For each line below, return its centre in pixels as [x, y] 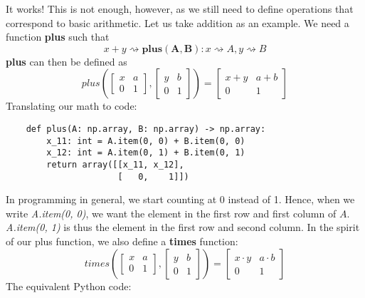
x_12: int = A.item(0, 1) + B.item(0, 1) [146, 153]
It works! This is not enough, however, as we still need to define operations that [180, 9]
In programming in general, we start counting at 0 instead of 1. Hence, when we [180, 199]
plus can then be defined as [67, 61]
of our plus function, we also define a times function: [122, 241]
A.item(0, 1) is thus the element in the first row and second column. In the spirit [183, 227]
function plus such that [58, 37]
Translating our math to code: [72, 106]
